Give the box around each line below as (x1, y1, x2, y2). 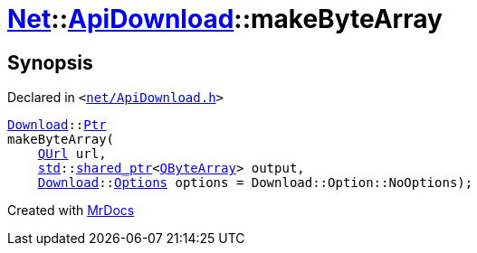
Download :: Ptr (7, 117, 107, 133)
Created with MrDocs (7, 202, 135, 219)
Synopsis (7, 51, 93, 74)
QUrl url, (37, 146, 107, 162)
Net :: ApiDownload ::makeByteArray (7, 4, 443, 34)
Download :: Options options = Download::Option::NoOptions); (37, 175, 473, 191)
